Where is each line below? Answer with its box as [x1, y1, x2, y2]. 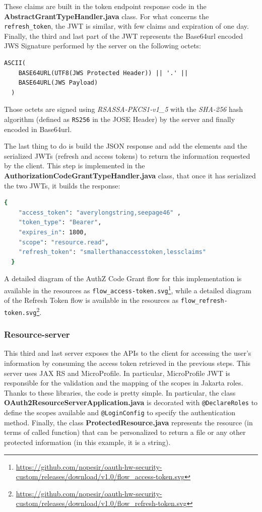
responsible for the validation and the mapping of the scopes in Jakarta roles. [4, 377, 243, 388]
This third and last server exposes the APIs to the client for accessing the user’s [4, 348, 251, 358]
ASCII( [4, 59, 26, 67]
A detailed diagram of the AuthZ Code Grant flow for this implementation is [4, 273, 242, 284]
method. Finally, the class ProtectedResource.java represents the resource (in [4, 417, 253, 427]
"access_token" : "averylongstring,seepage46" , [18, 209, 181, 216]
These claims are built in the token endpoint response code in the [4, 1, 207, 11]
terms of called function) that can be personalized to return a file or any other [4, 427, 246, 437]
